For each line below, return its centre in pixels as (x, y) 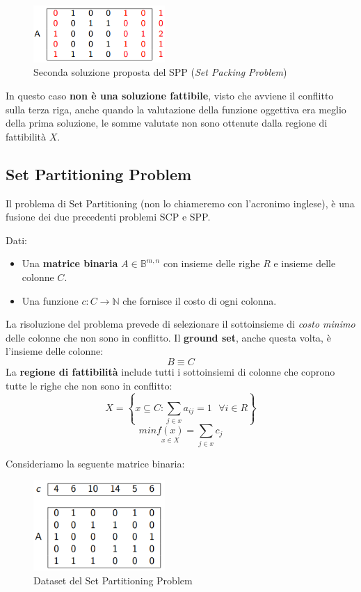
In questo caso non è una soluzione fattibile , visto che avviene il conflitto (170, 96)
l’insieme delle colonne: (55, 351)
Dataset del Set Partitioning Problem (113, 580)
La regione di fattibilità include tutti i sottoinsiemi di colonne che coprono (170, 371)
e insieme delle (305, 263)
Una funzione (50, 300)
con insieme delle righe (211, 263)
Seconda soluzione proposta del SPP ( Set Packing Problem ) (160, 72)
